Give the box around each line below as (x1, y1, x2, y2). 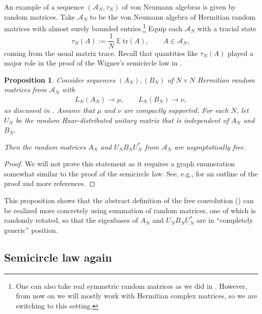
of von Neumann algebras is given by (122, 2, 236, 12)
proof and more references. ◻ (4, 178, 96, 189)
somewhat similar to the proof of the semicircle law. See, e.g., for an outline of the (4, 168, 258, 178)
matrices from (4, 84, 47, 95)
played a (227, 47, 253, 58)
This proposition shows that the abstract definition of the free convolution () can (4, 195, 254, 206)
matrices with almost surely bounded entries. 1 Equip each (4, 22, 182, 33)
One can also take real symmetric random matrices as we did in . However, (16, 280, 247, 291)
